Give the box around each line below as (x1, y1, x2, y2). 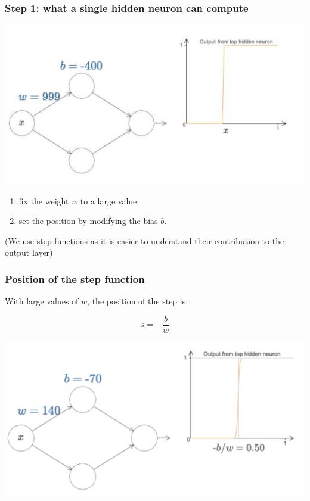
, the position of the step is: (87, 295, 188, 307)
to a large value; (80, 194, 139, 207)
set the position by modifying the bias (18, 214, 158, 227)
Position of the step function (5, 271, 145, 286)
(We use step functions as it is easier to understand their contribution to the (5, 234, 284, 247)
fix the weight (18, 194, 69, 207)
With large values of (5, 295, 79, 307)
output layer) (5, 246, 53, 259)
